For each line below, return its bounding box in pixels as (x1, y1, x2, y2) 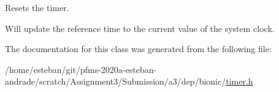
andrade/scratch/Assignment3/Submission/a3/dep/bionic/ (5, 75, 226, 88)
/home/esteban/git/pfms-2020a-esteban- (5, 63, 157, 75)
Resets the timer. (5, 1, 69, 13)
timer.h (226, 75, 253, 88)
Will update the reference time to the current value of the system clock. (5, 21, 275, 34)
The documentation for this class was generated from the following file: (5, 42, 272, 55)
